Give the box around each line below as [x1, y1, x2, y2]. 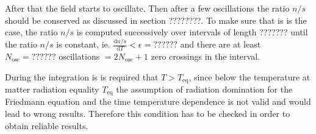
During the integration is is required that [5, 70, 159, 83]
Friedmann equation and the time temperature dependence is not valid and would [5, 95, 311, 108]
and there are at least [180, 38, 261, 51]
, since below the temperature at [189, 70, 311, 83]
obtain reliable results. [5, 119, 88, 132]
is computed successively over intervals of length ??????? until [76, 26, 308, 38]
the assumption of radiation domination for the [116, 82, 293, 95]
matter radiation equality [5, 82, 99, 95]
